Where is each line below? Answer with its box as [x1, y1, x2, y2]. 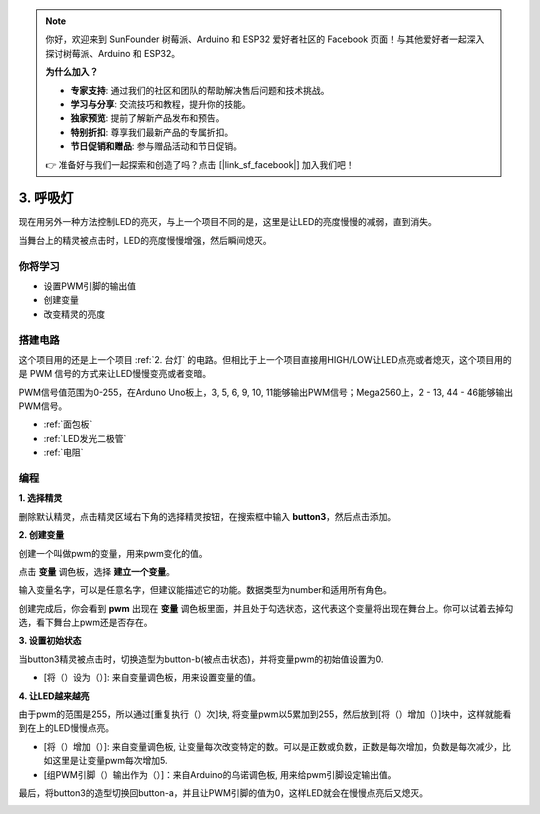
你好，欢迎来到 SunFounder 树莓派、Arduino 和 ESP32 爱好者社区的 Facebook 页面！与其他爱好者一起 [45, 33, 467, 45]
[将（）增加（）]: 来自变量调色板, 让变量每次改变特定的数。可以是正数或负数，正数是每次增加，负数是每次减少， [43, 740, 503, 752]
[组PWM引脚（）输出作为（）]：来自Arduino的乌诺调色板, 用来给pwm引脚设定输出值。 [43, 768, 397, 780]
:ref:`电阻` [43, 446, 84, 459]
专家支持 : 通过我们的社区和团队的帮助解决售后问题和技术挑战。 [70, 84, 330, 96]
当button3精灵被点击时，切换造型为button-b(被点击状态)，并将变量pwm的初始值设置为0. [18, 653, 384, 665]
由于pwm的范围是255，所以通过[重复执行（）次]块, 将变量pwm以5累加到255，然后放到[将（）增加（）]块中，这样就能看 [18, 708, 512, 720]
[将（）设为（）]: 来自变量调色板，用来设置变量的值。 [43, 671, 262, 684]
